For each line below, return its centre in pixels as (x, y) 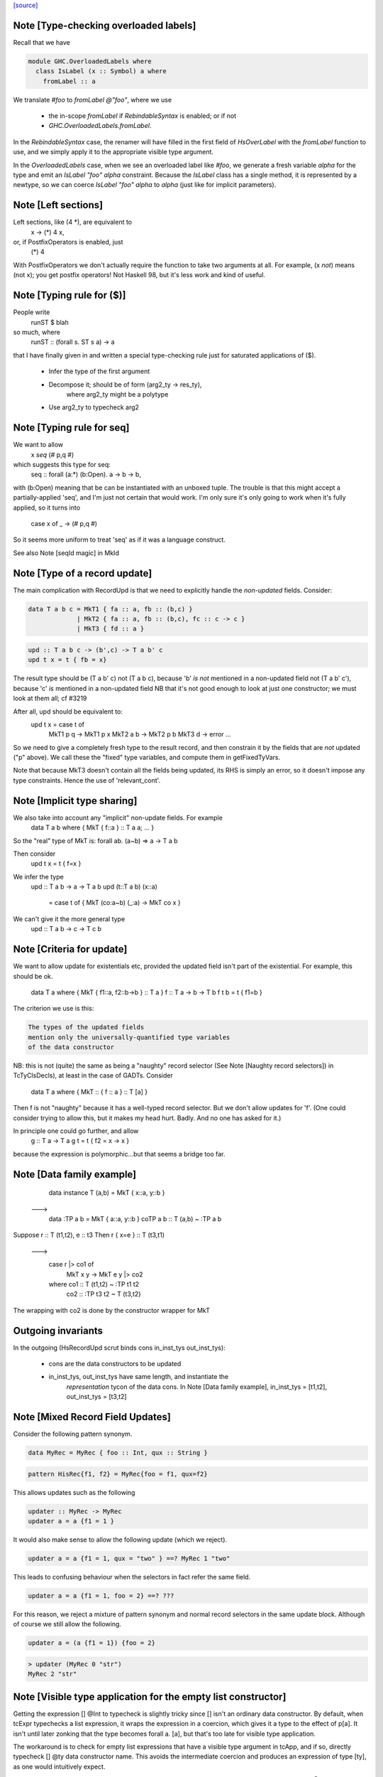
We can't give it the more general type (69, 919)
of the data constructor (71, 1047)
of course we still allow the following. (67, 1624)
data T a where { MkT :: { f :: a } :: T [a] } (89, 1092)
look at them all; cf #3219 (50, 698)
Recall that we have (41, 42)
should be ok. (33, 976)
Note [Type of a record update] (83, 573)
